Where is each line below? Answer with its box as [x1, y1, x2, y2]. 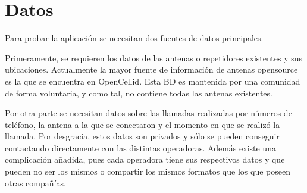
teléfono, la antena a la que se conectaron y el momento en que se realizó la [5, 118, 280, 130]
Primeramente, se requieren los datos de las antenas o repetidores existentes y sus [5, 51, 303, 64]
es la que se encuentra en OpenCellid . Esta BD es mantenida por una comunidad [5, 74, 300, 87]
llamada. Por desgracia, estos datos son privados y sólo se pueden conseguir [5, 130, 280, 142]
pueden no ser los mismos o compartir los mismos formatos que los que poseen [5, 165, 290, 178]
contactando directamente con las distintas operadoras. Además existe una [5, 141, 276, 154]
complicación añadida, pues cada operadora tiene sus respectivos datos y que [5, 153, 285, 166]
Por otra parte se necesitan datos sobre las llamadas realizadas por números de [5, 107, 292, 119]
